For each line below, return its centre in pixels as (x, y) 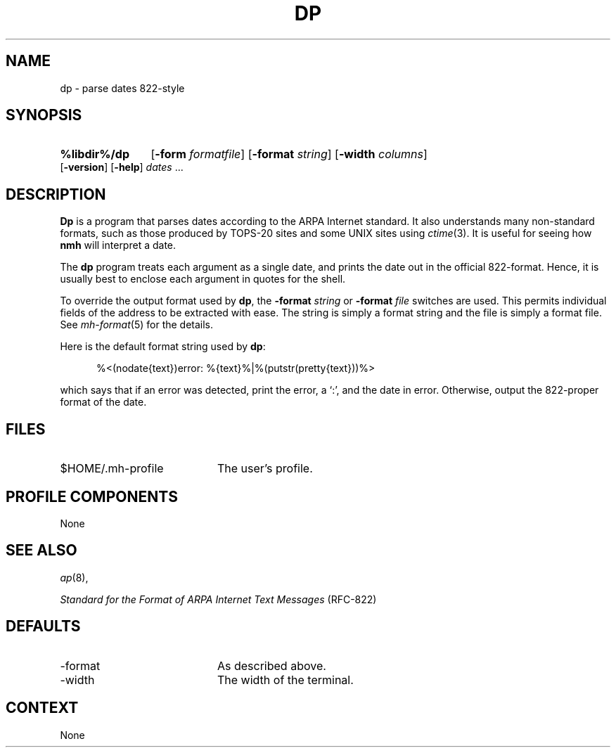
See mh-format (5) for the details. (137, 325)
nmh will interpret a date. (118, 245)
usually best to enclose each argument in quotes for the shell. (203, 279)
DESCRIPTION (56, 194)
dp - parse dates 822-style (122, 88)
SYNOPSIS (44, 115)
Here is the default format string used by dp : (163, 347)
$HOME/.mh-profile (112, 469)
